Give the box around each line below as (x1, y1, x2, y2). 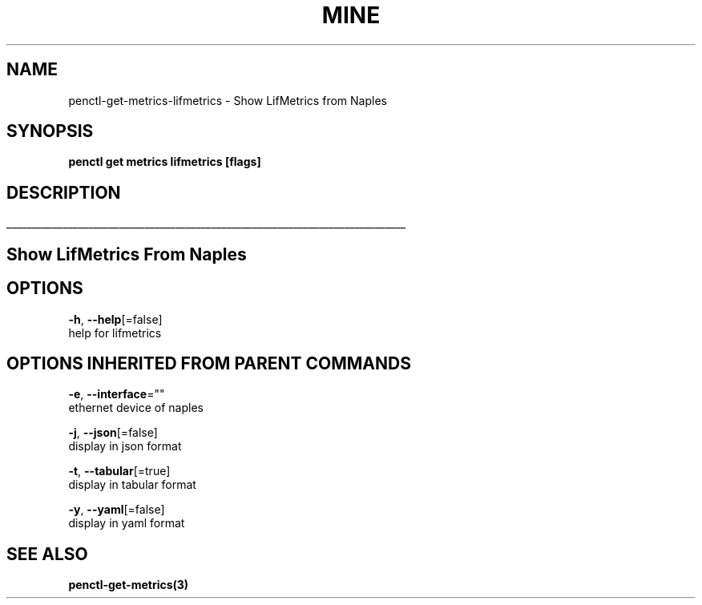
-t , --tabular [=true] (68, 464, 171, 478)
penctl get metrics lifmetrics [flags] (68, 155, 261, 169)
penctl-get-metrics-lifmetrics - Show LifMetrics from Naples (68, 93, 387, 107)
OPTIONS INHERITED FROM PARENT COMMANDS (6, 353, 411, 373)
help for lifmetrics (68, 325, 162, 340)
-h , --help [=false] (68, 312, 163, 326)
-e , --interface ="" (68, 387, 165, 401)
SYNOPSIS (6, 121, 94, 142)
